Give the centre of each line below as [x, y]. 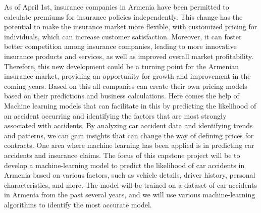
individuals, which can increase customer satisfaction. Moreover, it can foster [123, 36]
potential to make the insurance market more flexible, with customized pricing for [131, 26]
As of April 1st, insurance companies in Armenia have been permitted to [117, 7]
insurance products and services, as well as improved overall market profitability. [129, 56]
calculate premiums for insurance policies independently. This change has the [123, 16]
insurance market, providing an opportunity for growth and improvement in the [127, 76]
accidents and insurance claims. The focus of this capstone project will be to [122, 155]
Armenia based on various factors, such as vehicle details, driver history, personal [130, 175]
